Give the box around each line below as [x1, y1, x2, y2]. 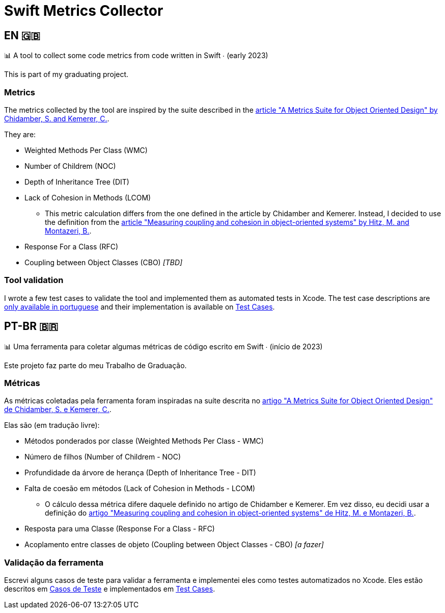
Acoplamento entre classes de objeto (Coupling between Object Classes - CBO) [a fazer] [24, 540, 324, 549]
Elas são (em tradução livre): [4, 421, 100, 430]
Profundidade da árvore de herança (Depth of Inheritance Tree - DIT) [24, 468, 256, 477]
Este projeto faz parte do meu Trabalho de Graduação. [4, 361, 187, 370]
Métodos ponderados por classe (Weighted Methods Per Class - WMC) [24, 437, 264, 446]
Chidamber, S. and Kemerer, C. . [4, 114, 109, 123]
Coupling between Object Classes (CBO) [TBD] [24, 258, 183, 267]
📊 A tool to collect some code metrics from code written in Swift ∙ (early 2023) [4, 51, 268, 60]
